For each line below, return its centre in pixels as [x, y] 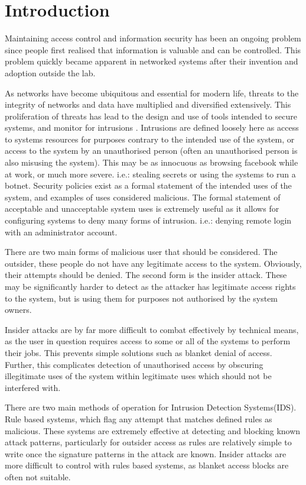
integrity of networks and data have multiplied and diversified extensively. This [148, 104]
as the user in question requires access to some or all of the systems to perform [148, 341]
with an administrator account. [61, 232]
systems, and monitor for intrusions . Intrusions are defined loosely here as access [152, 127]
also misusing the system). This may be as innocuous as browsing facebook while [152, 162]
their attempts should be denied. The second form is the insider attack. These [146, 275]
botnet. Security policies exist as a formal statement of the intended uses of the [148, 185]
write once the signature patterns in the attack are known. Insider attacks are [146, 453]
